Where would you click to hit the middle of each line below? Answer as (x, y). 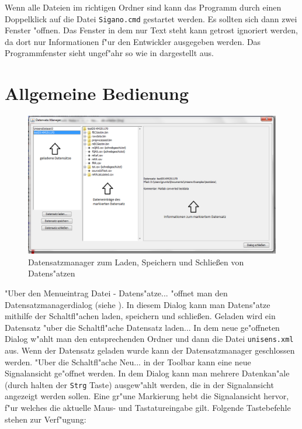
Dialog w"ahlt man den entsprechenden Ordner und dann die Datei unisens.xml (149, 339)
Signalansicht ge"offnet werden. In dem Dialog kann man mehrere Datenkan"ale (147, 373)
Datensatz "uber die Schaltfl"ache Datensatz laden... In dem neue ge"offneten (142, 327)
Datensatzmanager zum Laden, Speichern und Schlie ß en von (136, 262)
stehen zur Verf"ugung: (46, 419)
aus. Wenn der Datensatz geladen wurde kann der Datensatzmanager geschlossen (150, 350)
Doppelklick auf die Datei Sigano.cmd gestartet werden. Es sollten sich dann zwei (151, 18)
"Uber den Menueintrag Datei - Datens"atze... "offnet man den (116, 293)
